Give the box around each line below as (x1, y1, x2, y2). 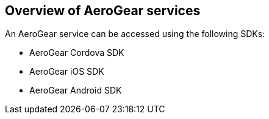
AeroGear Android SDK (29, 85, 122, 96)
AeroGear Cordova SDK (29, 47, 124, 58)
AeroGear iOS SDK (29, 66, 104, 77)
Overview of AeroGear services (5, 3, 201, 18)
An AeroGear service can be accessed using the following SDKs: (5, 29, 265, 39)
